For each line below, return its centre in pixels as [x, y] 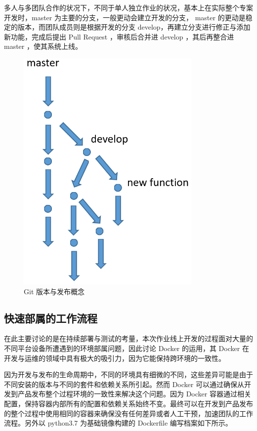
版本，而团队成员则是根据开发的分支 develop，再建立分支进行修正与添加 [134, 27]
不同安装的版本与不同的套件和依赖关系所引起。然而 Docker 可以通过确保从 [124, 384]
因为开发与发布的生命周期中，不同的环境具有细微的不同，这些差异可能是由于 [128, 374]
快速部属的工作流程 [51, 318]
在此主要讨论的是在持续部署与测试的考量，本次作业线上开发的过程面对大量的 [128, 338]
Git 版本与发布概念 [54, 291]
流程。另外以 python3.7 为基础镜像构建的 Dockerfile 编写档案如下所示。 [118, 423]
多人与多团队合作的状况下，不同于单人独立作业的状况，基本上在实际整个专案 [128, 7]
